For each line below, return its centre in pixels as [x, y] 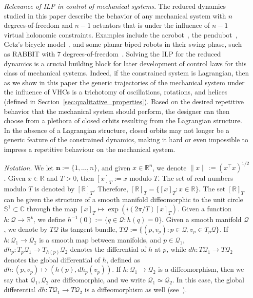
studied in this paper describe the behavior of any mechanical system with [115, 15]
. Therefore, [111, 188]
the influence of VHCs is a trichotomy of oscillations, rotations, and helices [116, 92]
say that [16, 280]
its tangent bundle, [89, 229]
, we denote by [26, 229]
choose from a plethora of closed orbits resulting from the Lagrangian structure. [123, 121]
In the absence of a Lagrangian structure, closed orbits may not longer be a [117, 130]
